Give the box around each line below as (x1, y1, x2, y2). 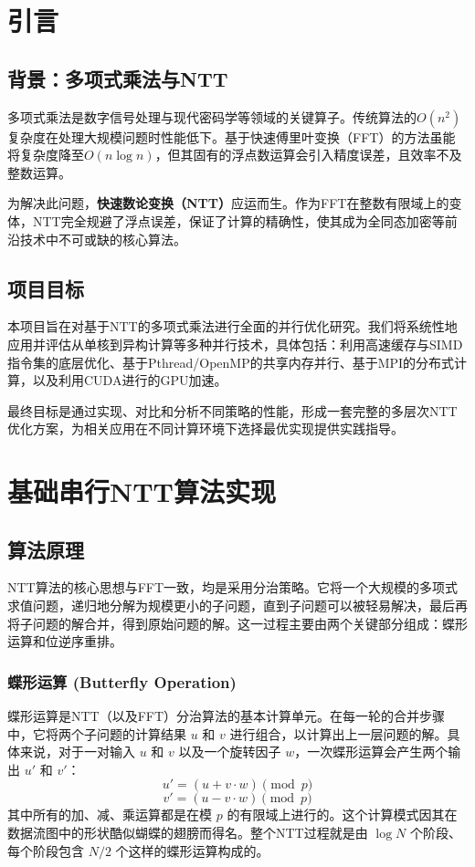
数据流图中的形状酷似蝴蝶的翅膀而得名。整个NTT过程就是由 (7, 823, 368, 842)
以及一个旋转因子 (178, 742, 281, 761)
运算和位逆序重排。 (7, 632, 122, 651)
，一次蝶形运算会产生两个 (294, 742, 449, 761)
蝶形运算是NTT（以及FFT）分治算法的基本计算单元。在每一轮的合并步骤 (7, 706, 446, 726)
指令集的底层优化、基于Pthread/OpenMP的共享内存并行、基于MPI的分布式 (7, 352, 455, 371)
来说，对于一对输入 (19, 742, 135, 761)
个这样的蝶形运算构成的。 (115, 841, 269, 860)
